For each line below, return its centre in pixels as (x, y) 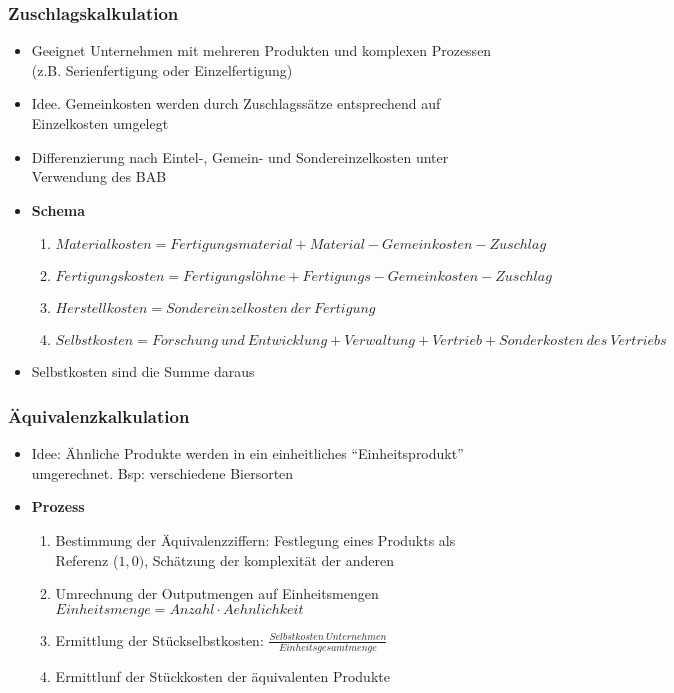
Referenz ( (87, 559)
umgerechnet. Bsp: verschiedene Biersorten (162, 472)
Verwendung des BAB (99, 176)
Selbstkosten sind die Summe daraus (143, 371)
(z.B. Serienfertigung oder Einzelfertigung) (162, 69)
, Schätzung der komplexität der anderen (269, 559)
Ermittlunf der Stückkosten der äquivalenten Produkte (222, 676)
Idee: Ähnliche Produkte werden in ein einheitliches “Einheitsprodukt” (247, 453)
